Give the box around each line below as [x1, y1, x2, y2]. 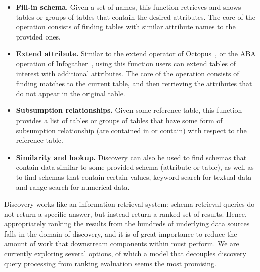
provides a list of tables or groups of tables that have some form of [16, 114, 223, 125]
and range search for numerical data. [16, 181, 130, 192]
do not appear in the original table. [16, 88, 125, 98]
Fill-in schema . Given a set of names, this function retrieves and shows [16, 2, 241, 12]
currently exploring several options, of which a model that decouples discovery [4, 248, 246, 259]
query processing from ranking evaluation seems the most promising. [4, 258, 216, 268]
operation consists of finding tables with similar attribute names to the [16, 21, 236, 32]
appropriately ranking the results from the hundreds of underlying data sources [4, 218, 250, 229]
